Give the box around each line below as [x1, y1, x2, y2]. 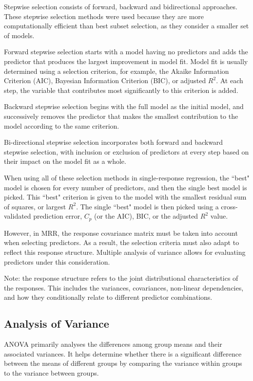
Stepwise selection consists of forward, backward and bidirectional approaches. [4, 1, 237, 11]
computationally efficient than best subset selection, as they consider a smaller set [4, 21, 249, 31]
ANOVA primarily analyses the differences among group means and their [4, 339, 222, 349]
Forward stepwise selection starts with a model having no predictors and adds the [4, 46, 248, 57]
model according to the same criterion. [4, 120, 119, 131]
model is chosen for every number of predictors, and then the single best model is [4, 182, 247, 192]
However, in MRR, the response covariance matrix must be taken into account [4, 227, 238, 238]
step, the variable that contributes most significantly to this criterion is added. [4, 85, 238, 95]
